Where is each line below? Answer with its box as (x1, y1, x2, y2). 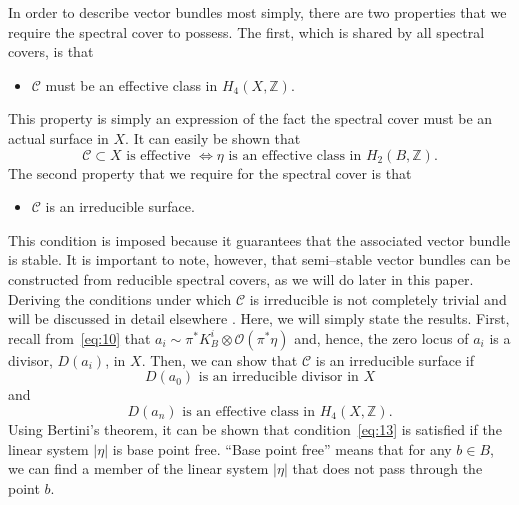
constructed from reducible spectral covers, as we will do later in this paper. (8, 268, 474, 289)
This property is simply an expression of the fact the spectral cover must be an (8, 108, 493, 129)
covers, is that (8, 41, 94, 62)
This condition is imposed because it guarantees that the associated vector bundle (8, 229, 511, 250)
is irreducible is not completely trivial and (249, 288, 507, 309)
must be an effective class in (45, 74, 218, 95)
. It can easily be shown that (125, 127, 301, 148)
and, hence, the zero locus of (294, 327, 469, 348)
